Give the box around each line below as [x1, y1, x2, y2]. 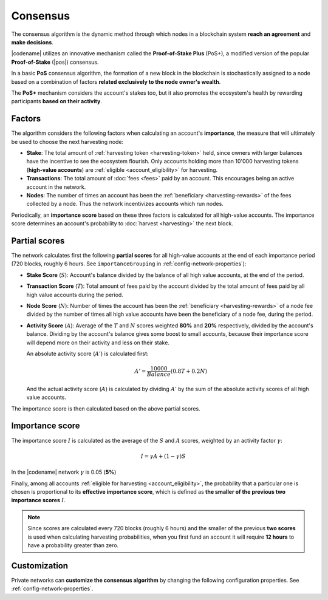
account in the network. [26, 183, 86, 191]
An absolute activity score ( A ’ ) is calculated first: [26, 350, 149, 357]
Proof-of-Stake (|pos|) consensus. [11, 58, 99, 66]
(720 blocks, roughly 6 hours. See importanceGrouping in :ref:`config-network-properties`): [11, 260, 247, 267]
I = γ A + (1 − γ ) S [140, 452, 186, 460]
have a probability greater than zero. [27, 541, 119, 549]
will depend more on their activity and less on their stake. [26, 339, 170, 346]
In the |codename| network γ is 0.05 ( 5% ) [11, 468, 117, 476]
